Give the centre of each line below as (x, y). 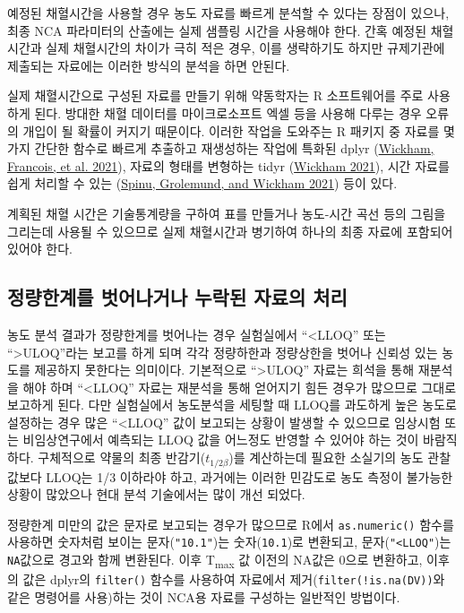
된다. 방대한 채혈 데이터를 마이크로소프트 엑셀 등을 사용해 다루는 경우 (228, 112)
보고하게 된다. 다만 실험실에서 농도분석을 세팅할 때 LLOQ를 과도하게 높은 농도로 (232, 405)
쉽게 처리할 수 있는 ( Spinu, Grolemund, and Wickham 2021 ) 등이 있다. (202, 183)
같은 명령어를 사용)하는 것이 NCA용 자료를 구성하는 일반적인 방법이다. (204, 596)
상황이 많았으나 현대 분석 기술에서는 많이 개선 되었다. (156, 494)
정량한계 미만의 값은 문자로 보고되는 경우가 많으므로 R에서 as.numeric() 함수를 (231, 524)
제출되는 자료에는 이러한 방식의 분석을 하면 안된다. (149, 65)
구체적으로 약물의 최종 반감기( (122, 458)
